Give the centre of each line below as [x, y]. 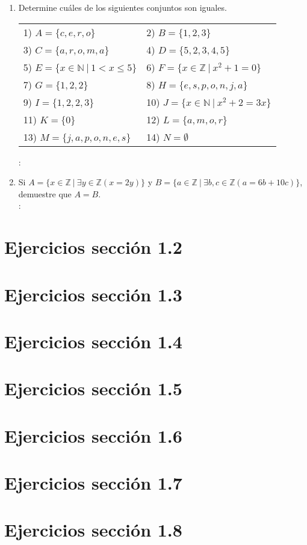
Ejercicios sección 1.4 [93, 341]
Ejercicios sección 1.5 [93, 388]
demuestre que [45, 193]
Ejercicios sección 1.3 [93, 294]
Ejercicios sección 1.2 [93, 247]
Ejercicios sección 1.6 [93, 435]
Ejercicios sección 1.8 [93, 530]
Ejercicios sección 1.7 [93, 483]
